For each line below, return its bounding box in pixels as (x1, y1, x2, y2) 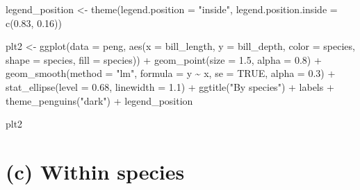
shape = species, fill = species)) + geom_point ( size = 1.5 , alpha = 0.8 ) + (6, 52, 322, 67)
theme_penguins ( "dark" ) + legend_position (6, 93, 193, 107)
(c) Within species (6, 157, 185, 185)
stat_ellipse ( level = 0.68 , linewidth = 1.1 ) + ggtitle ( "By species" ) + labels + (6, 79, 334, 94)
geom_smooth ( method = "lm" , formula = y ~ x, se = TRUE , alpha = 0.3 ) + (6, 66, 336, 80)
